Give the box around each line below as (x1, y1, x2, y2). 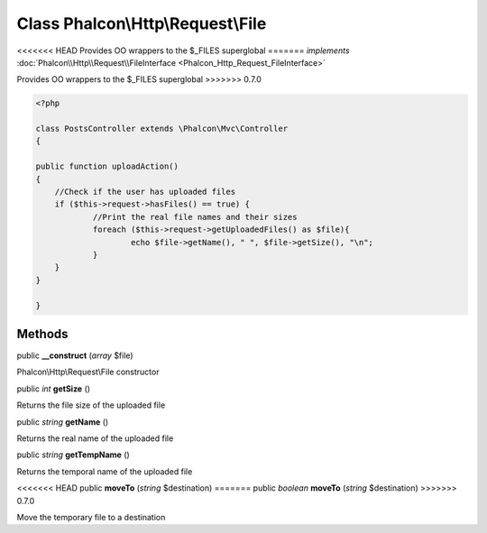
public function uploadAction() (35, 161, 179, 171)
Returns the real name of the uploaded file (16, 433, 174, 444)
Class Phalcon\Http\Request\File (16, 14, 267, 33)
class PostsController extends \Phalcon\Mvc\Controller (35, 124, 289, 134)
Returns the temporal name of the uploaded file (16, 465, 193, 477)
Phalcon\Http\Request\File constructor (16, 366, 160, 378)
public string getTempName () (16, 449, 130, 460)
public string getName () (16, 416, 109, 427)
